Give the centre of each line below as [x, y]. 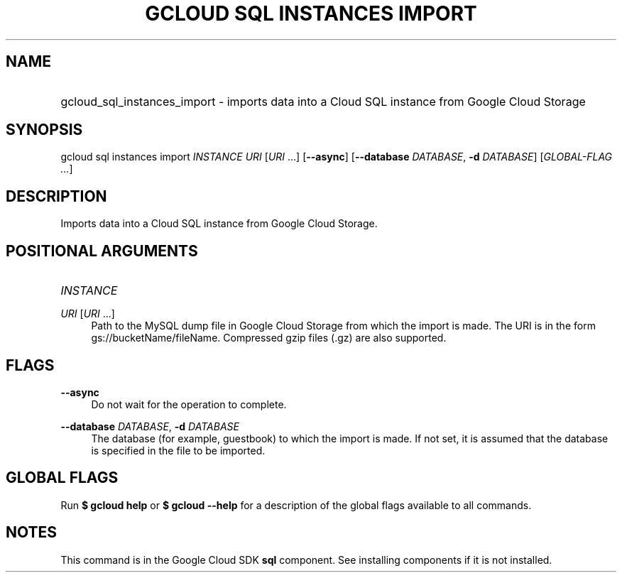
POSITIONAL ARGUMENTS [102, 251]
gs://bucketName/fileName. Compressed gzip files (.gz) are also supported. [269, 338]
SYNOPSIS [44, 130]
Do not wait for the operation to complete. [189, 404]
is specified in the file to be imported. [178, 450]
